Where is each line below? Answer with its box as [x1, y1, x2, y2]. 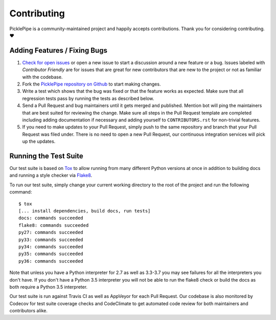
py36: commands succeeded [18, 258, 84, 264]
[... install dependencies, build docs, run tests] [18, 208, 151, 214]
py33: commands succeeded [18, 237, 84, 243]
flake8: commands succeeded [18, 222, 89, 228]
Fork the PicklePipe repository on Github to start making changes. [22, 81, 161, 87]
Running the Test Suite [9, 152, 84, 160]
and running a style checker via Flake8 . [9, 172, 93, 179]
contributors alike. [9, 308, 48, 314]
